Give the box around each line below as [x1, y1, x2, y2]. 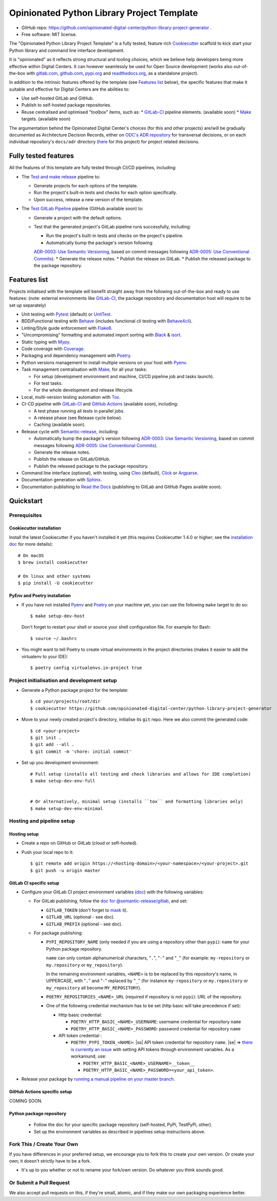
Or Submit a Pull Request [9, 1179, 70, 1186]
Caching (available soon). [34, 422, 86, 427]
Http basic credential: [58, 1012, 103, 1018]
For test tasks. [34, 380, 63, 386]
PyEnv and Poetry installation [9, 593, 71, 599]
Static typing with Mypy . [21, 339, 71, 345]
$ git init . [30, 735, 62, 741]
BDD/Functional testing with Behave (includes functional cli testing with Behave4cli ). [21, 318, 193, 324]
